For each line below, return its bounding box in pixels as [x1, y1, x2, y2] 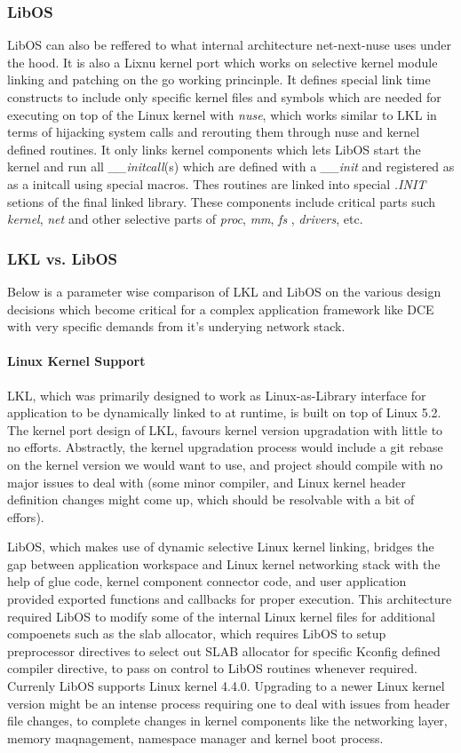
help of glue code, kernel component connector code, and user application [7, 572, 407, 591]
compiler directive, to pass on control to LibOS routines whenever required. [7, 659, 417, 678]
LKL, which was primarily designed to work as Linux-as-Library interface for [7, 385, 426, 404]
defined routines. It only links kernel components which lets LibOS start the [7, 139, 421, 158]
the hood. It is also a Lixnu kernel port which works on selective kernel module [7, 52, 438, 71]
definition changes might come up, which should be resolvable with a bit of [7, 490, 415, 509]
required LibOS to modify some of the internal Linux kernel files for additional [7, 606, 435, 625]
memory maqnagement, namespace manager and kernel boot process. [7, 728, 384, 747]
